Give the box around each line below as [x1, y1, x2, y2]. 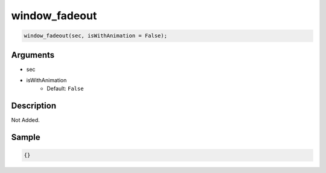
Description [11, 101, 57, 111]
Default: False [46, 85, 84, 93]
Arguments [11, 50, 55, 60]
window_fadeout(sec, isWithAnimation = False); [24, 32, 167, 39]
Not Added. [11, 117, 40, 124]
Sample [11, 132, 40, 142]
